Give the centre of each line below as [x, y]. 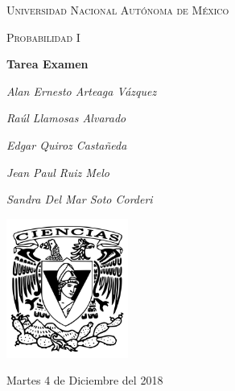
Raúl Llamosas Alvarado [66, 118]
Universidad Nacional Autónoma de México [118, 10]
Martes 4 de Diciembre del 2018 [85, 380]
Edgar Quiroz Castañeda [67, 144]
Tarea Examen [47, 64]
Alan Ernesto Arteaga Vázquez [82, 91]
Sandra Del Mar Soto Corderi [80, 199]
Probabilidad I [43, 37]
